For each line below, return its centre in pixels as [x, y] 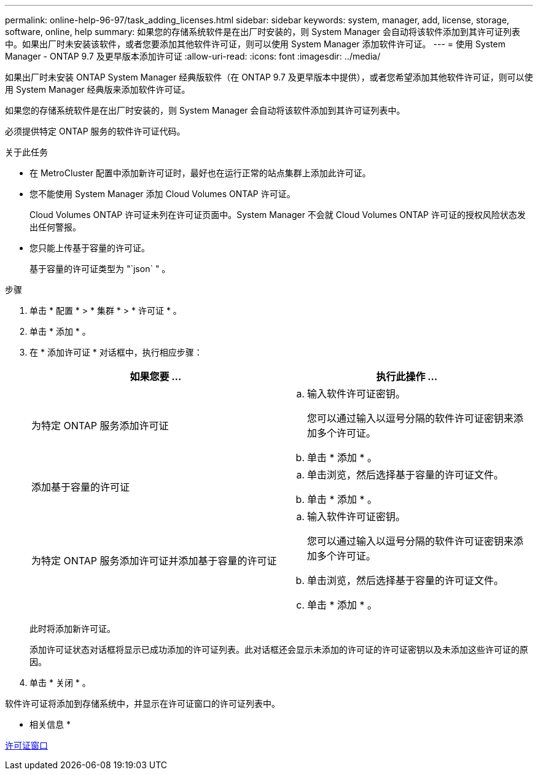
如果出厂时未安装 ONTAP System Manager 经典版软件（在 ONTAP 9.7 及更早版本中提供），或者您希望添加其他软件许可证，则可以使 [269, 77]
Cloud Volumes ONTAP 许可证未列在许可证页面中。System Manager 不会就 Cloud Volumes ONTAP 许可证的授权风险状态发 [278, 215]
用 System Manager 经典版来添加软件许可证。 [98, 89]
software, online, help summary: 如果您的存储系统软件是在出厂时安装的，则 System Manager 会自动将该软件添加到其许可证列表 [263, 32]
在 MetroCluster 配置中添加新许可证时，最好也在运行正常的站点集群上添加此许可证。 [200, 173]
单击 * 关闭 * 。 [60, 683]
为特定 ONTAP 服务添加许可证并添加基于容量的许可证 [154, 561]
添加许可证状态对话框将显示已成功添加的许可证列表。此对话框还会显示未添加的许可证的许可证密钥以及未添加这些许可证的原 [279, 649]
